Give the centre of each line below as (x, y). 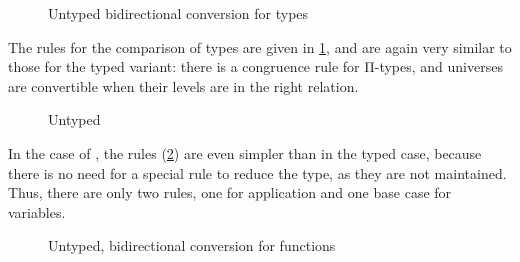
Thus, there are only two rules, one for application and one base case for (230, 192)
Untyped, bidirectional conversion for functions (192, 245)
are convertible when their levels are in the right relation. (183, 85)
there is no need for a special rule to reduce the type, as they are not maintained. (257, 172)
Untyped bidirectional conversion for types (178, 13)
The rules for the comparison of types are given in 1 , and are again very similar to (260, 46)
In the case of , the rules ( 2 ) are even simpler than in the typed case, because (245, 152)
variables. (37, 211)
